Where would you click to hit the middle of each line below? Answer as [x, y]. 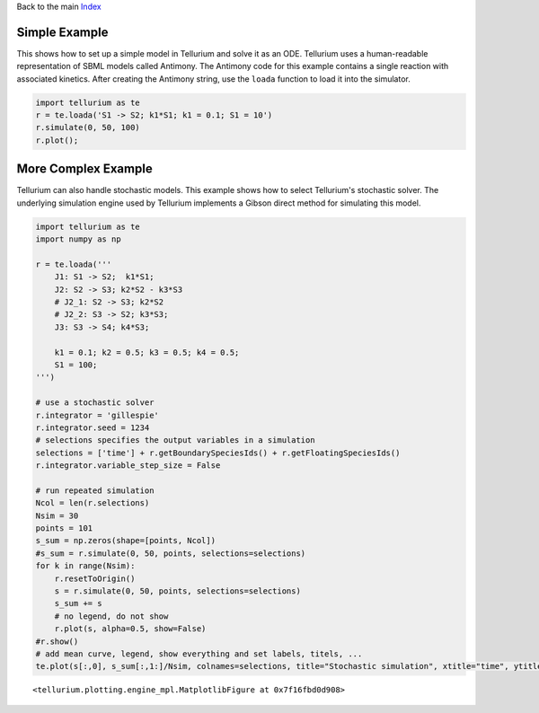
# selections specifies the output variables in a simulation [175, 440]
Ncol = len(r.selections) [93, 503]
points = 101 [64, 528]
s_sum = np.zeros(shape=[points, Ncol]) [125, 541]
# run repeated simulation [95, 490]
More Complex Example [84, 169]
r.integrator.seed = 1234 [93, 427]
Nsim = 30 [57, 515]
